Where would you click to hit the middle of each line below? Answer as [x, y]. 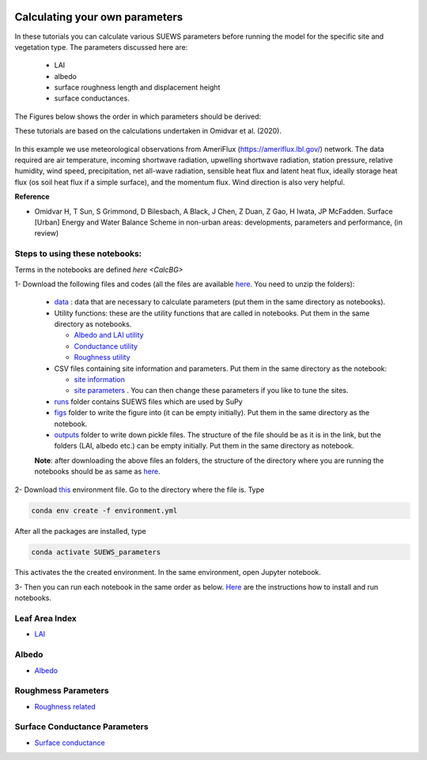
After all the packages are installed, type [80, 531]
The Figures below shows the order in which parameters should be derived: [138, 116]
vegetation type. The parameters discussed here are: [101, 47]
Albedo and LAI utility [109, 335]
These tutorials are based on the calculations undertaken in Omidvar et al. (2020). [148, 131]
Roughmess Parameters [62, 690]
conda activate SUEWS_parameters [96, 552]
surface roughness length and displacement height [137, 88]
